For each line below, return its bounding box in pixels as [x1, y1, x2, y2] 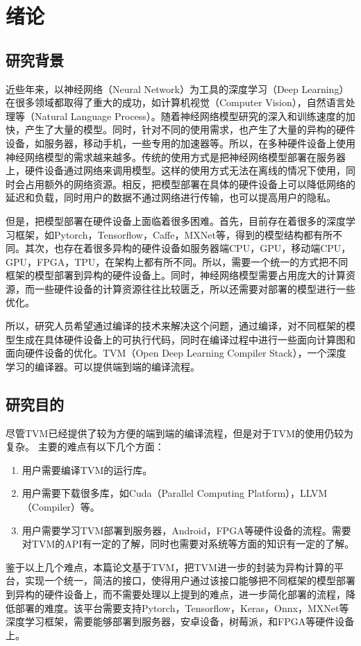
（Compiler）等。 [22, 500, 100, 514]
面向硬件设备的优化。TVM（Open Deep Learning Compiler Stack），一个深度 [6, 346, 346, 360]
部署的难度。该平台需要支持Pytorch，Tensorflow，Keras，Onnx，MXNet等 [15, 600, 349, 615]
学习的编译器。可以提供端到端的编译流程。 [6, 359, 200, 373]
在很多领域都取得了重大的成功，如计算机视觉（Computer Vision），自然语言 [6, 95, 346, 110]
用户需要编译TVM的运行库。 [22, 462, 153, 477]
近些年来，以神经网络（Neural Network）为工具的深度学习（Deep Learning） [6, 81, 349, 96]
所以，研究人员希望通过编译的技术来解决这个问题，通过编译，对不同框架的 [6, 318, 346, 333]
